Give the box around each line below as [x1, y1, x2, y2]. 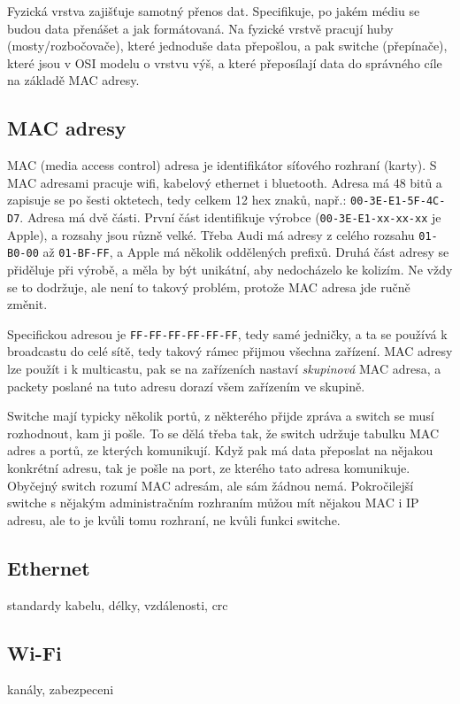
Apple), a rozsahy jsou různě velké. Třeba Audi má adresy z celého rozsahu [7, 225, 415, 244]
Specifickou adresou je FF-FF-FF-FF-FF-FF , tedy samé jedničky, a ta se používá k [7, 324, 448, 343]
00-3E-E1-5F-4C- [350, 195, 446, 208]
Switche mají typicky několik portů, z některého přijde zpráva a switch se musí [7, 406, 434, 425]
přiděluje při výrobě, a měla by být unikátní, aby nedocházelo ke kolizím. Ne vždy [7, 259, 453, 278]
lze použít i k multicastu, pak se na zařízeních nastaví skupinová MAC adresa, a [7, 360, 441, 378]
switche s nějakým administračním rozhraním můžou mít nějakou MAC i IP [7, 493, 419, 512]
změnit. [7, 295, 48, 313]
